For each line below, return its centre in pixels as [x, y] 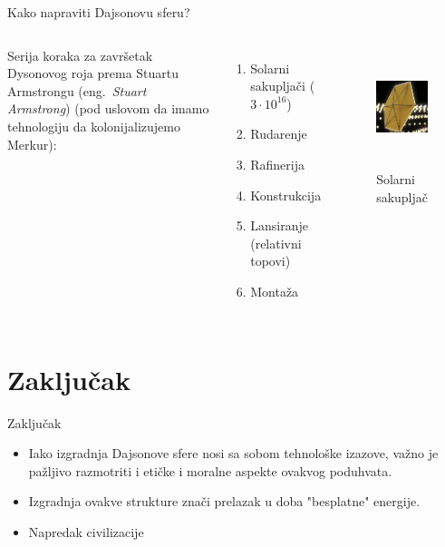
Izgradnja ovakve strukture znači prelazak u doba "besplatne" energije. [224, 501]
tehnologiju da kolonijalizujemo [94, 126]
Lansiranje [279, 225]
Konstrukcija [286, 195]
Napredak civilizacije [86, 532]
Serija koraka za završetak [80, 55]
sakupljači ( [283, 86]
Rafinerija [277, 164]
